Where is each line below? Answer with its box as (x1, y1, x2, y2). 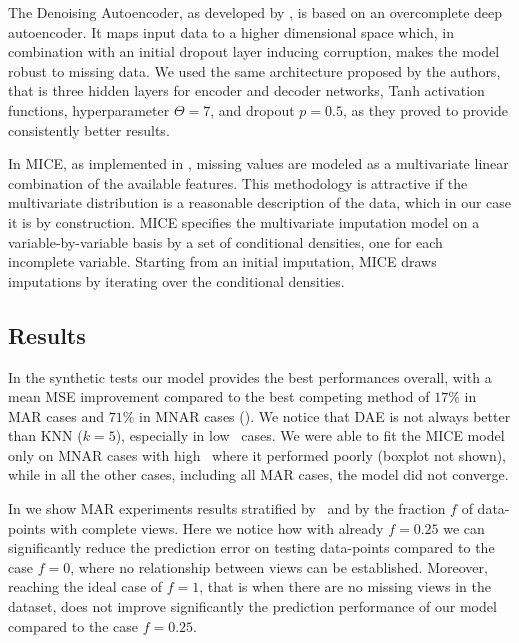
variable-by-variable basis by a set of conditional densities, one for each (8, 231, 443, 252)
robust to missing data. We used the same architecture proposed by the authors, (8, 60, 501, 81)
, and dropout (210, 99, 295, 120)
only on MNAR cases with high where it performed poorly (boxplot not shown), (8, 444, 507, 465)
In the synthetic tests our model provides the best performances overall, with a (8, 366, 492, 387)
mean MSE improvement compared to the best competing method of (8, 386, 430, 407)
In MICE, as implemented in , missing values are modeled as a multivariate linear (8, 153, 509, 174)
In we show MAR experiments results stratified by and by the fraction (8, 498, 446, 519)
